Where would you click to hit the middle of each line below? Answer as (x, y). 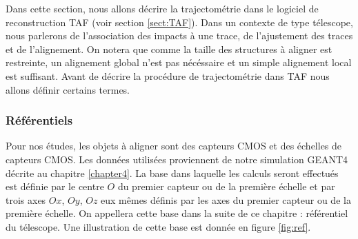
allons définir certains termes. (68, 89)
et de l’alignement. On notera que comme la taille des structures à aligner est (169, 49)
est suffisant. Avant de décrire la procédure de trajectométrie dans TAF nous (168, 75)
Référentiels (39, 120)
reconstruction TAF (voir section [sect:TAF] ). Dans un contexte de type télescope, (179, 22)
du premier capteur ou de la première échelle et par (226, 186)
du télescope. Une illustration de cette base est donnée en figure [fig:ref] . (158, 226)
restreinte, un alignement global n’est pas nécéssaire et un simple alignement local (179, 62)
